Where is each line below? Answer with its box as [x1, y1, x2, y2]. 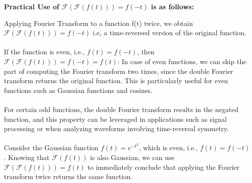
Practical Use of [4, 1, 59, 11]
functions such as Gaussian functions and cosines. [4, 85, 152, 95]
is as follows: [151, 1, 194, 11]
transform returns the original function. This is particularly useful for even [4, 75, 228, 86]
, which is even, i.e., [139, 142, 198, 153]
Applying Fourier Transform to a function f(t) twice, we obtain [4, 18, 193, 28]
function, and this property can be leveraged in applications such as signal [4, 114, 227, 124]
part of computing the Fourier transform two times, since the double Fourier [4, 66, 233, 76]
